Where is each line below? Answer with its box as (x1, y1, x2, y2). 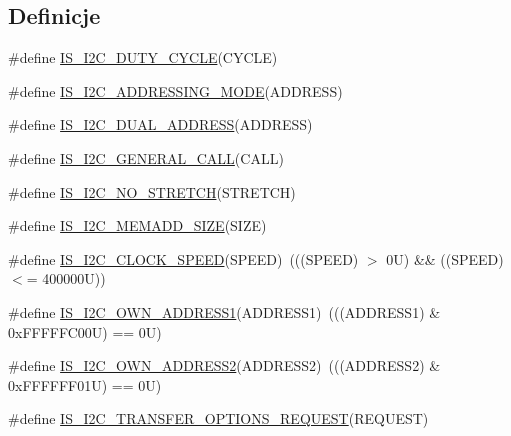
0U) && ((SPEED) (386, 248, 504, 269)
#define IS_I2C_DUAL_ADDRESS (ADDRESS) (8, 114, 313, 135)
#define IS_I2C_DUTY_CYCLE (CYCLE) (8, 47, 278, 68)
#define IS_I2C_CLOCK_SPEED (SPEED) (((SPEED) (8, 248, 359, 269)
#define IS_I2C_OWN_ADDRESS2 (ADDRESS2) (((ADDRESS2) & (8, 355, 441, 376)
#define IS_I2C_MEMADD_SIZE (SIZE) (8, 215, 267, 236)
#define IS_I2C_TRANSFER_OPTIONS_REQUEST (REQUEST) (8, 408, 429, 429)
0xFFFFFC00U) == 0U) (8, 321, 162, 342)
